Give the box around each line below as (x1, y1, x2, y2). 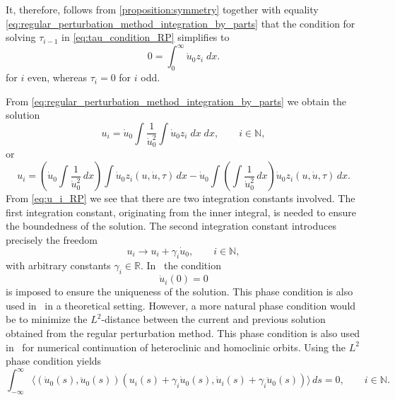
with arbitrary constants (6, 258, 111, 273)
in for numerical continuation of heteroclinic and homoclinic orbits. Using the (6, 339, 346, 354)
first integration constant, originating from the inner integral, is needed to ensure (6, 204, 357, 219)
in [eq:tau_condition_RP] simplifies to (61, 30, 230, 45)
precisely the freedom (6, 232, 98, 247)
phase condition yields (6, 353, 102, 368)
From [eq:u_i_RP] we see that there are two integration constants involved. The (6, 191, 355, 206)
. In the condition (141, 258, 221, 273)
